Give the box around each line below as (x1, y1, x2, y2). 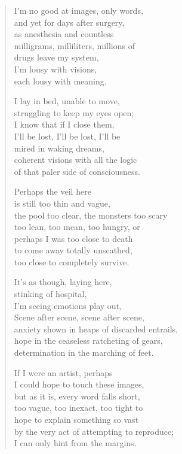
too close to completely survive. (14, 255, 129, 268)
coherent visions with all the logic (14, 153, 137, 166)
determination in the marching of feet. (14, 346, 154, 359)
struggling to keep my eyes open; (14, 106, 134, 119)
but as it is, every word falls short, (14, 389, 140, 402)
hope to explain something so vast (14, 413, 139, 425)
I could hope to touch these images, (14, 378, 144, 391)
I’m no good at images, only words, (14, 4, 143, 16)
